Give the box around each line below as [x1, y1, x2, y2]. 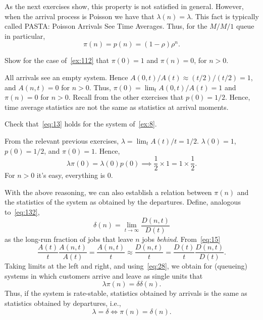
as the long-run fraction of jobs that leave [5, 233, 133, 244]
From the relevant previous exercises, [5, 135, 119, 146]
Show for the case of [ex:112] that [5, 55, 110, 66]
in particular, [5, 30, 45, 41]
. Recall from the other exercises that [68, 92, 184, 102]
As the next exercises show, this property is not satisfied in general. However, [5, 1, 244, 11]
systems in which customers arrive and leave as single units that [5, 270, 203, 281]
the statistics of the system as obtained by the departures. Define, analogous [5, 197, 241, 207]
